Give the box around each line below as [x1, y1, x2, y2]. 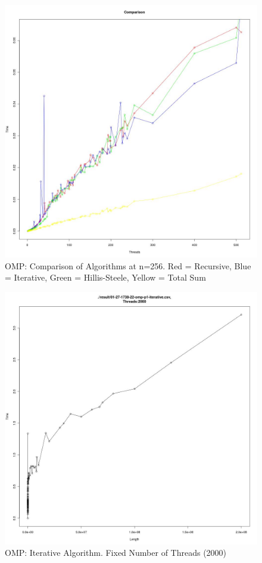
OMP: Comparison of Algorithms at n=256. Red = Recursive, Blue [5, 259, 251, 272]
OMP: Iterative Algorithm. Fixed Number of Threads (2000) [5, 546, 227, 559]
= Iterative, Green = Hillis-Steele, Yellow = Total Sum [5, 271, 206, 284]
